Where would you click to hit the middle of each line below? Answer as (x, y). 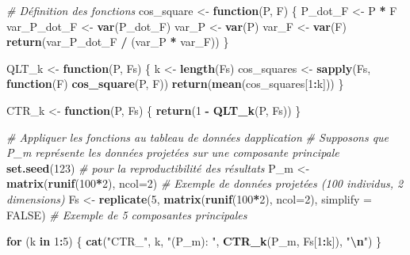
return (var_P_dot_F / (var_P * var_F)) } (118, 42)
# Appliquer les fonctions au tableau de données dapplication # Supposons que (198, 137)
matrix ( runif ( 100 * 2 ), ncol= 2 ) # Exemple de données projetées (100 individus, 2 (205, 183)
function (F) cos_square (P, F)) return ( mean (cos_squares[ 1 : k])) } (175, 84)
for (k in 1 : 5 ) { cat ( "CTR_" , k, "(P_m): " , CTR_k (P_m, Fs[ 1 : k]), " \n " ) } (194, 241)
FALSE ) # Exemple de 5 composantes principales (127, 214)
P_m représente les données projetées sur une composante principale (173, 152)
